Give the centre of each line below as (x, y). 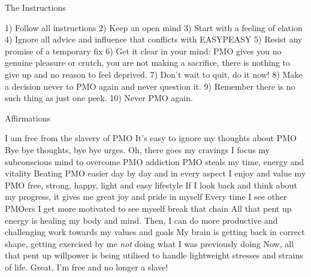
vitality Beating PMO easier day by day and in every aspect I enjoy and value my (155, 173)
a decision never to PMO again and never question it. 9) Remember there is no (150, 86)
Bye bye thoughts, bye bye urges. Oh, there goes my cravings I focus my (138, 149)
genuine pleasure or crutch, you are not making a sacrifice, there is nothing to (148, 63)
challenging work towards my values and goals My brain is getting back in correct (155, 232)
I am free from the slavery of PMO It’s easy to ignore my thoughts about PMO (151, 138)
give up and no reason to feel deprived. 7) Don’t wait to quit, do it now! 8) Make (154, 74)
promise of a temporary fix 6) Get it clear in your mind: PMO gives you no (143, 51)
